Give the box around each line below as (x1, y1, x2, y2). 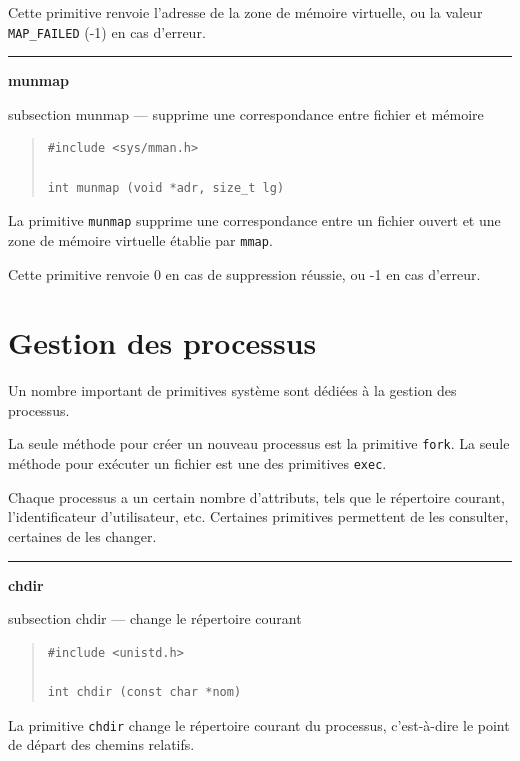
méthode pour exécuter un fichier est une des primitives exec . (8, 453, 387, 474)
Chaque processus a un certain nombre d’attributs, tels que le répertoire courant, (8, 486, 505, 507)
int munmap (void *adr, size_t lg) (47, 180, 285, 195)
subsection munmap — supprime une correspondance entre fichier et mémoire (8, 103, 484, 124)
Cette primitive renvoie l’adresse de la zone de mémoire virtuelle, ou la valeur (8, 2, 483, 22)
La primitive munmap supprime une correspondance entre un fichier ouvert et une (8, 210, 501, 231)
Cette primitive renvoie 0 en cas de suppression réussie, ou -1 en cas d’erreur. (8, 263, 481, 284)
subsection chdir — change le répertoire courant (8, 608, 302, 629)
